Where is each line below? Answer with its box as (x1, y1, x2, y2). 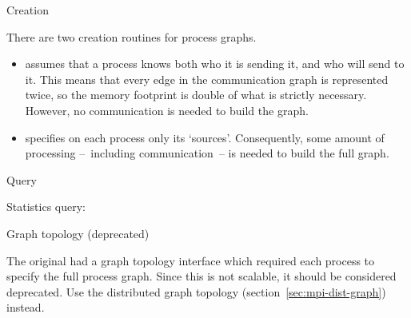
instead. (6, 299, 45, 316)
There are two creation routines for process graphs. (6, 28, 257, 45)
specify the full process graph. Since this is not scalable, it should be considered (6, 268, 397, 284)
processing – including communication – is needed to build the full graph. (25, 145, 389, 161)
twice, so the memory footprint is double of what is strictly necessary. (25, 86, 367, 103)
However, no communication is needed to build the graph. (25, 101, 309, 118)
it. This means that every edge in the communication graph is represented (25, 70, 389, 87)
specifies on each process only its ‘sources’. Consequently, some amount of (25, 129, 385, 145)
